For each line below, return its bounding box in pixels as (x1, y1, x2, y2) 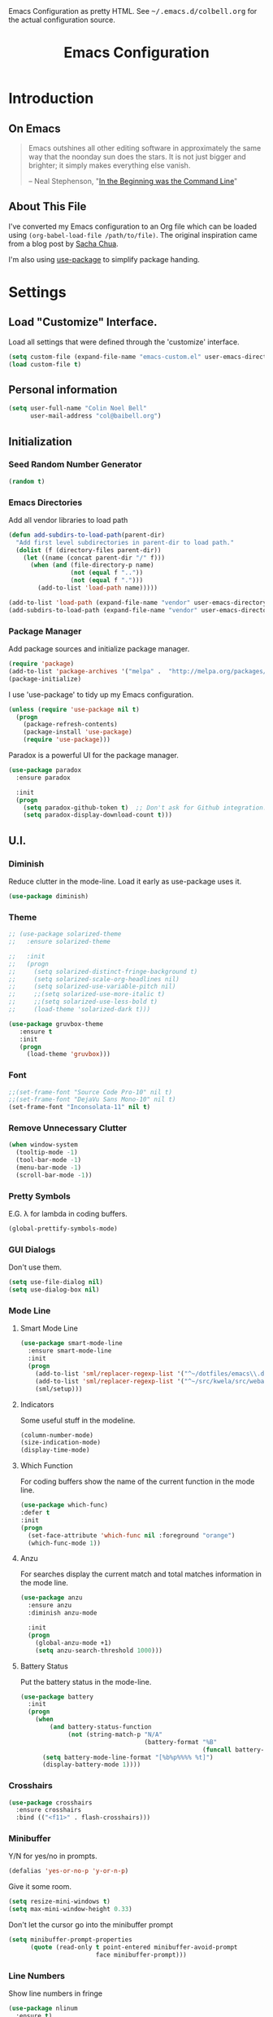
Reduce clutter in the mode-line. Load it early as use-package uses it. (8, 876, 242, 886)
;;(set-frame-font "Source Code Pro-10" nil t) (8, 1088, 173, 1096)
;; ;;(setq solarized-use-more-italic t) (8, 990, 165, 998)
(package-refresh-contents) (23, 721, 118, 729)
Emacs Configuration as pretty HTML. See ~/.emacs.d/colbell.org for (8, 7, 258, 15)
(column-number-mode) (19, 1431, 93, 1439)
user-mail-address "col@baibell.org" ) (29, 412, 162, 420)
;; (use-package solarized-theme (8, 930, 122, 938)
